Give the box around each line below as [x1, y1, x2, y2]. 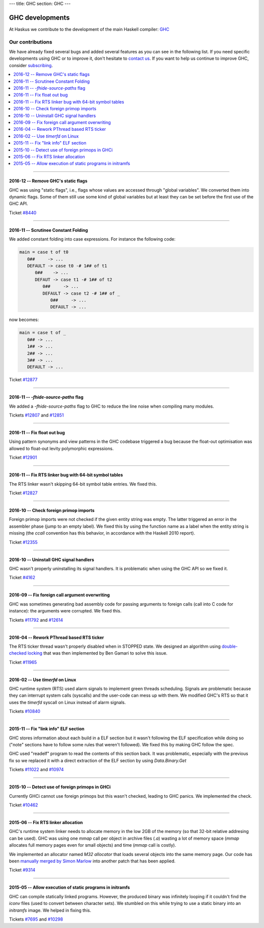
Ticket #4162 [9, 575, 36, 581]
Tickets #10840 [9, 708, 41, 714]
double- [221, 643, 238, 649]
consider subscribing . [9, 62, 53, 68]
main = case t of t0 [19, 249, 68, 255]
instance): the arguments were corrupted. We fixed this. [9, 608, 122, 614]
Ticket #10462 [9, 802, 39, 808]
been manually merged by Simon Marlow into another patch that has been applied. [9, 858, 176, 864]
